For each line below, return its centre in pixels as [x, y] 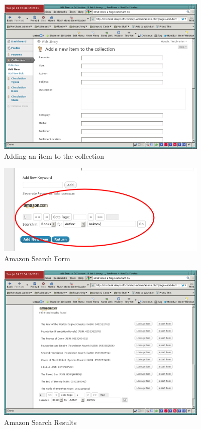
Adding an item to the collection [54, 155]
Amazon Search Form [37, 258]
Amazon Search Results [40, 422]
